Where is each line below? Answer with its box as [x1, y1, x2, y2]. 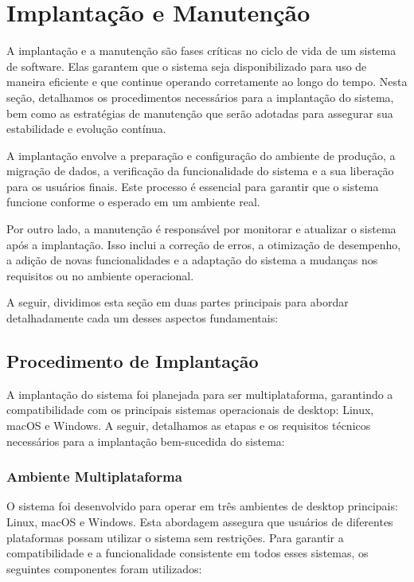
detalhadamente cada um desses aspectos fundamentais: [6, 310, 279, 326]
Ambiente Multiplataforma [6, 467, 182, 486]
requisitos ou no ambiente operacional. [6, 267, 194, 283]
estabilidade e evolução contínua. [6, 120, 166, 137]
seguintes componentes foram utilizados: [6, 560, 202, 576]
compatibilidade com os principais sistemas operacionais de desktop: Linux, [6, 401, 374, 418]
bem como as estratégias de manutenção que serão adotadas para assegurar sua [6, 104, 393, 121]
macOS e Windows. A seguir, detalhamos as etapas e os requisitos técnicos [6, 417, 371, 434]
